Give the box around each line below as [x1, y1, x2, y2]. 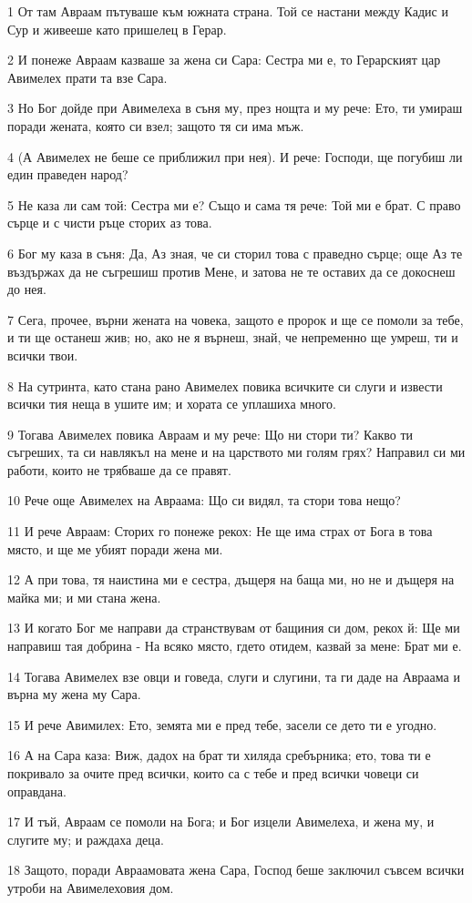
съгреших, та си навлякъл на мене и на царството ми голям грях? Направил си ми [7, 442, 466, 462]
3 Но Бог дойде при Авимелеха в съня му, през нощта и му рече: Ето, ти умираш [7, 98, 463, 117]
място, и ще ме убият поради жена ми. [7, 539, 223, 558]
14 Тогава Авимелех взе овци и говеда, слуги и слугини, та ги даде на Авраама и [7, 666, 460, 685]
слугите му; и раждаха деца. [7, 829, 164, 848]
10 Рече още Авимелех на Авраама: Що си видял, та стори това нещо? [7, 491, 401, 510]
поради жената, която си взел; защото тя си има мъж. [7, 116, 304, 135]
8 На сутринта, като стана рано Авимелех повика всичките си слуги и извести [7, 376, 443, 395]
